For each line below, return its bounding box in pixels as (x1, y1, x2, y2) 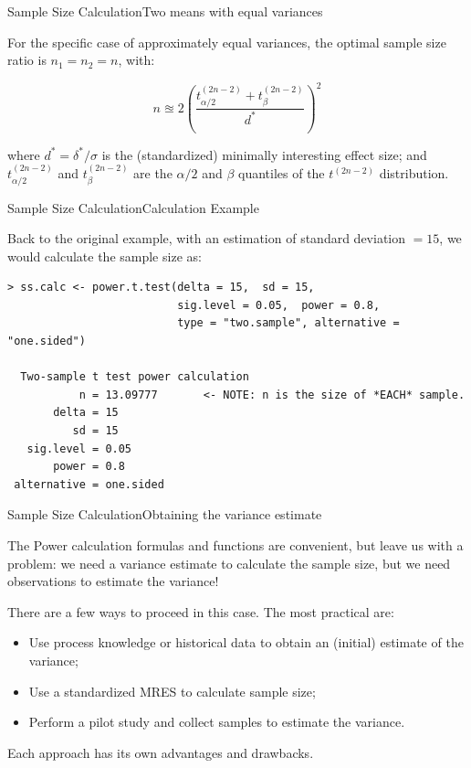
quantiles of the (237, 164, 325, 183)
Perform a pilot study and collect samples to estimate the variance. (28, 712, 405, 731)
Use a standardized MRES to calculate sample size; (28, 681, 316, 700)
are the (133, 164, 173, 183)
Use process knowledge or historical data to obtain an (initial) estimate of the (28, 633, 464, 652)
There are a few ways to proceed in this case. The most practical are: (7, 602, 394, 621)
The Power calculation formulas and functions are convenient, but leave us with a (7, 536, 464, 555)
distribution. (379, 164, 449, 183)
